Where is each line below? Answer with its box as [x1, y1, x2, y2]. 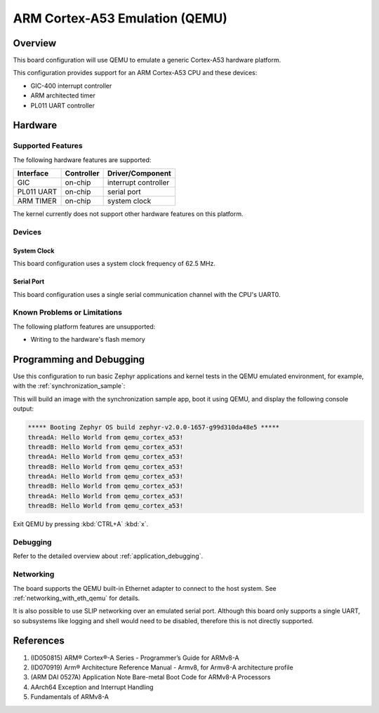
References [13, 635, 65, 647]
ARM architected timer [30, 91, 96, 100]
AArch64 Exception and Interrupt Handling [30, 683, 154, 691]
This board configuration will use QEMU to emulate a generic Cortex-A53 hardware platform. [13, 56, 281, 65]
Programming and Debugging [13, 353, 145, 365]
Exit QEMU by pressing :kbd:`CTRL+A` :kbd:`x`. [13, 520, 149, 528]
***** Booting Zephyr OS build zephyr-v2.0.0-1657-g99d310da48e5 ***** [27, 423, 280, 432]
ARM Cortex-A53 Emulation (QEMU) [13, 11, 228, 26]
